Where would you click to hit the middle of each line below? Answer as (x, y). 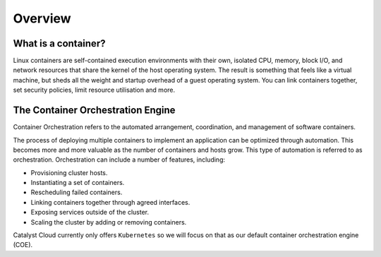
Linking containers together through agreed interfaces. (110, 202)
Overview (42, 18)
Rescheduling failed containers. (77, 192)
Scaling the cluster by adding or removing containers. (109, 222)
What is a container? (59, 43)
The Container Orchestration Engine (94, 110)
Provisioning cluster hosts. (69, 172)
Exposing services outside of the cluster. (90, 213)
